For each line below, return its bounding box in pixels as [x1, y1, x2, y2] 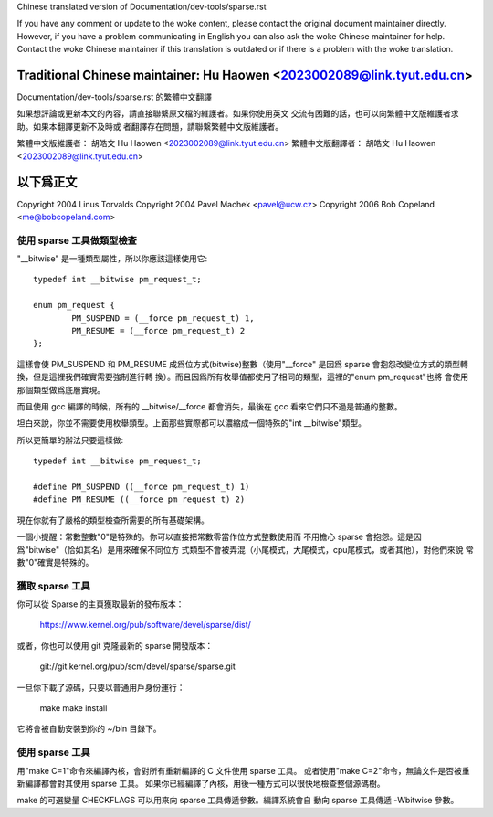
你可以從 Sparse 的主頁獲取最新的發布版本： [16, 599, 184, 610]
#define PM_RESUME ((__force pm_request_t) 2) [33, 494, 246, 504]
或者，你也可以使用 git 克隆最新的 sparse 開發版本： [16, 640, 214, 651]
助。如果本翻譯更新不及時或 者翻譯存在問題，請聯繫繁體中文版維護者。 [16, 121, 283, 132]
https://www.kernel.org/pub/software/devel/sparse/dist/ [39, 620, 251, 631]
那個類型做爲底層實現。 [16, 384, 105, 395]
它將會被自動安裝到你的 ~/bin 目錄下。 [16, 723, 162, 735]
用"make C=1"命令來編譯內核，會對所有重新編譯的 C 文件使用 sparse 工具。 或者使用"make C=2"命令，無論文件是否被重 [16, 765, 470, 776]
